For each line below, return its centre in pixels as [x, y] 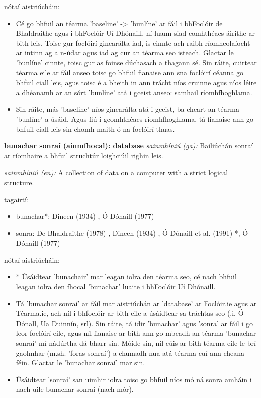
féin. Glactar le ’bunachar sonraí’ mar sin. [80, 363]
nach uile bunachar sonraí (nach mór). [75, 389]
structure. [19, 182]
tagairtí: [17, 199]
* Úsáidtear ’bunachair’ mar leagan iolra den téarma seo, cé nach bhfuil [126, 276]
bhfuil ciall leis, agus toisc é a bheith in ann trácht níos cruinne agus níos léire [136, 82]
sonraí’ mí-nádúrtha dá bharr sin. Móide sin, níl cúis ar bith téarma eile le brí [136, 343]
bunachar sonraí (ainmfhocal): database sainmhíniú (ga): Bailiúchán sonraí [129, 146]
